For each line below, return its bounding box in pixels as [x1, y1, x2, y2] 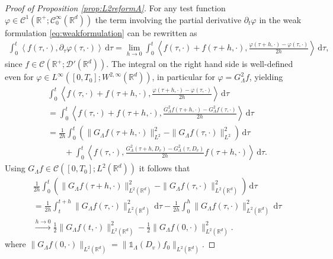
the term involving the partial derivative [95, 13, 242, 25]
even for [5, 71, 34, 83]
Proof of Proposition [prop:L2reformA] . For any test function [5, 2, 226, 14]
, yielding [249, 71, 283, 83]
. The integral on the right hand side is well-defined [106, 57, 293, 70]
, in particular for [152, 71, 215, 83]
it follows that [139, 162, 190, 174]
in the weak [259, 13, 302, 25]
